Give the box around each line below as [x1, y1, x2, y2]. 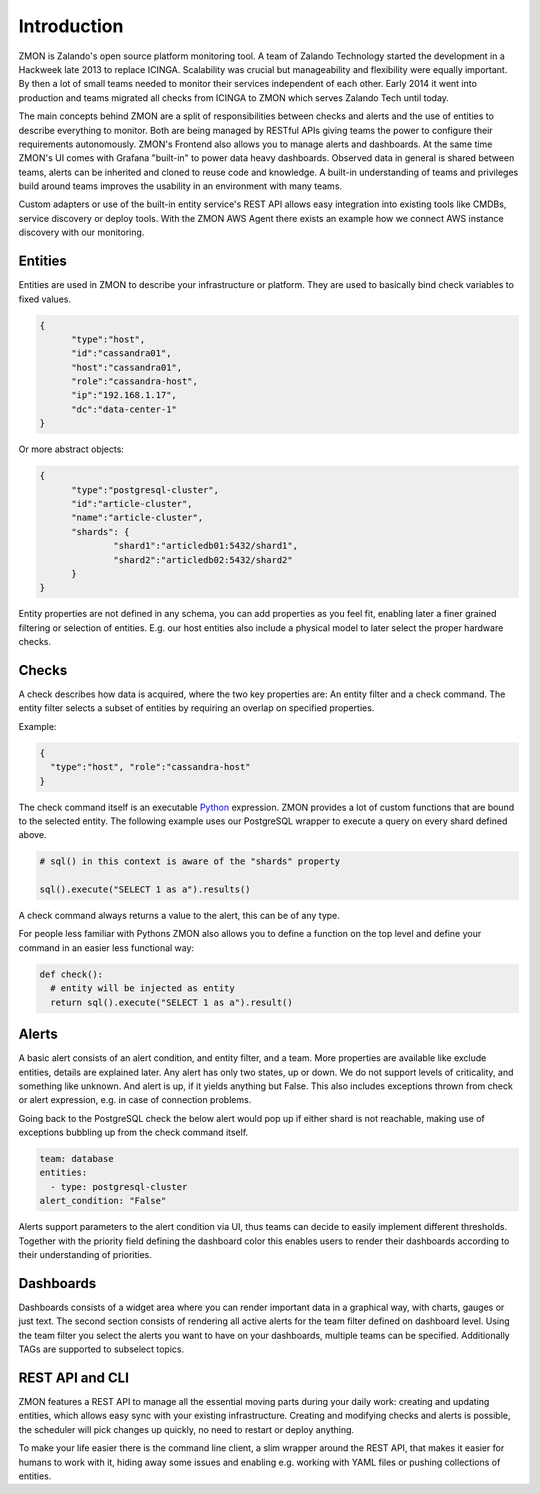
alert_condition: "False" [39, 1195, 167, 1207]
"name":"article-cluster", [71, 512, 204, 524]
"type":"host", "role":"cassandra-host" [50, 761, 251, 773]
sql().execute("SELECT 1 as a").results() [39, 884, 251, 895]
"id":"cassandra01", [71, 348, 172, 359]
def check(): [39, 968, 104, 980]
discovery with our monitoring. [18, 226, 145, 239]
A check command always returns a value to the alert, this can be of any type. [18, 910, 340, 922]
